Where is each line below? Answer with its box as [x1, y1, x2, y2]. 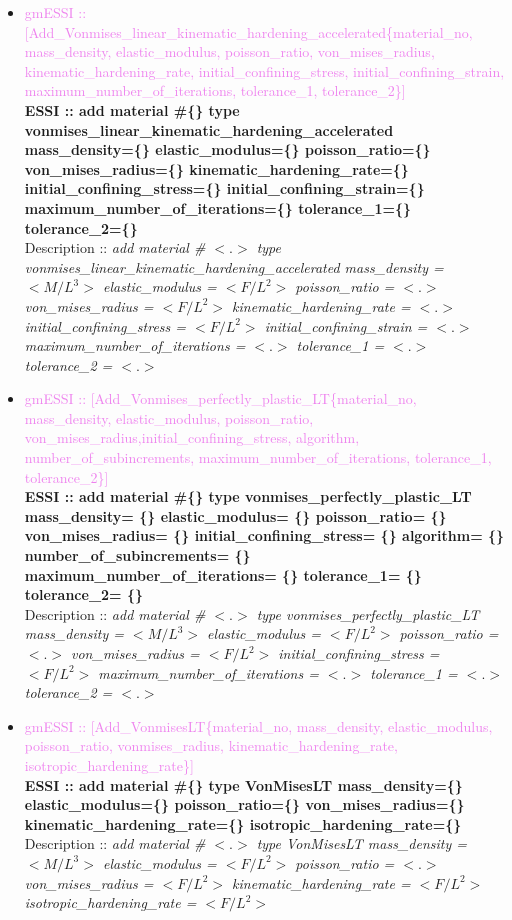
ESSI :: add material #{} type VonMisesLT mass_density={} [24, 774, 463, 795]
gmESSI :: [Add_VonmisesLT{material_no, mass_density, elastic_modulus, [24, 715, 493, 736]
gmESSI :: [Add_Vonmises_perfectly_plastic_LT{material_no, [24, 388, 417, 409]
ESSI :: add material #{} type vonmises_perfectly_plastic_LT [24, 486, 472, 507]
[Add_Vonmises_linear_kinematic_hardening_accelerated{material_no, [24, 21, 473, 42]
